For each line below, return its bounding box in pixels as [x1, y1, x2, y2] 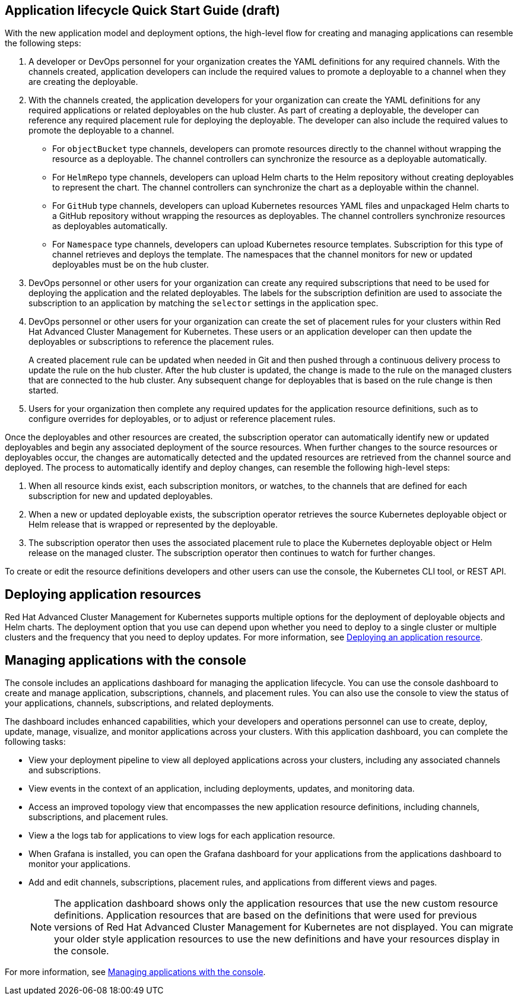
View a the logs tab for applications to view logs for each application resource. [28, 830, 335, 841]
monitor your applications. [28, 859, 131, 869]
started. [28, 385, 59, 396]
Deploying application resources [5, 586, 201, 602]
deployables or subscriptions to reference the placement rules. [28, 336, 274, 347]
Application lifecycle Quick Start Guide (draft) [5, 3, 280, 18]
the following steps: [5, 38, 81, 49]
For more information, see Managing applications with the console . [5, 967, 266, 977]
